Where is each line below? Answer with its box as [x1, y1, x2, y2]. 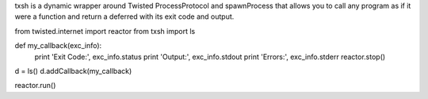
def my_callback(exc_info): [14, 41, 102, 50]
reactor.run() [14, 81, 56, 90]
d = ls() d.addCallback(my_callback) [14, 66, 132, 75]
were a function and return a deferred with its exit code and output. [14, 12, 235, 21]
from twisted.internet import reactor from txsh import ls [14, 26, 196, 35]
